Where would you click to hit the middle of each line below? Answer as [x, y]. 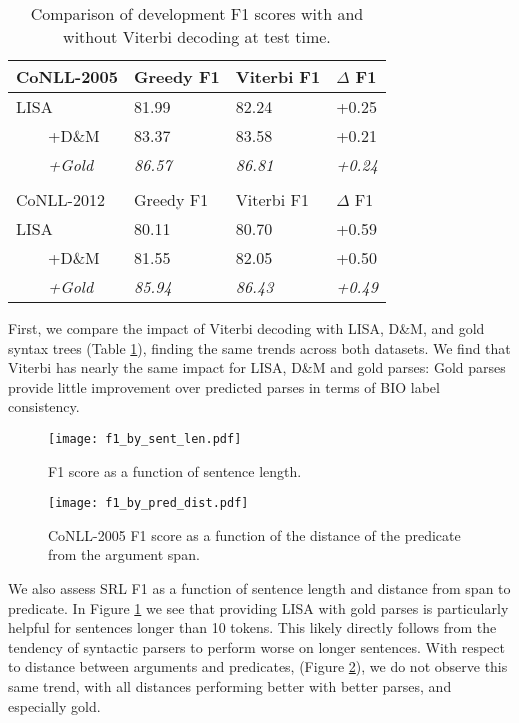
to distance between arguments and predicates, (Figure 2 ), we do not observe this [258, 666]
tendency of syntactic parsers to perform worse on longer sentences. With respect [256, 646]
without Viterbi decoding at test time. [197, 36]
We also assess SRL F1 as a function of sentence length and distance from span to [259, 588]
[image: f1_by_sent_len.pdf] [145, 438]
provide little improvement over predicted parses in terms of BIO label [224, 386]
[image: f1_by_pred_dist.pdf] [148, 503]
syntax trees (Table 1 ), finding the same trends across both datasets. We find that [259, 347]
